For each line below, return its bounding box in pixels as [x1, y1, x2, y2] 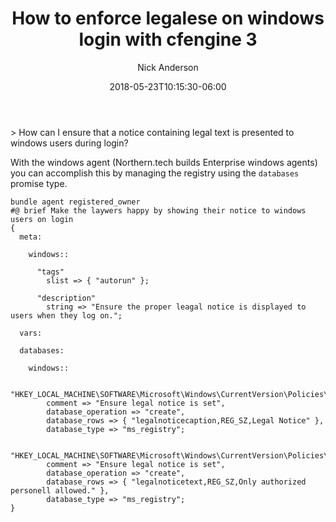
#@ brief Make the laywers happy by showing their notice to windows [10, 205, 307, 216]
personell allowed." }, [10, 485, 110, 496]
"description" [36, 293, 97, 303]
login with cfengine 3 [78, 28, 258, 51]
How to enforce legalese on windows [11, 7, 325, 30]
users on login [10, 214, 74, 224]
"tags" [36, 267, 65, 277]
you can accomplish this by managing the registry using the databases [10, 167, 300, 179]
